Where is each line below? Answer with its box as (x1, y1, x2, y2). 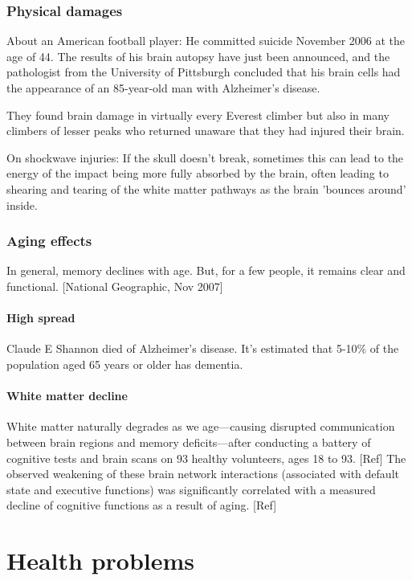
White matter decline (6, 387, 128, 404)
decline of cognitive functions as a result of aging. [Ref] (6, 497, 277, 513)
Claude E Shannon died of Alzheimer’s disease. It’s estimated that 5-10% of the (6, 340, 399, 357)
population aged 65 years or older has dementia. (6, 355, 243, 372)
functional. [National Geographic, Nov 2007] (6, 277, 223, 294)
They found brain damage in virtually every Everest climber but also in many (6, 106, 390, 123)
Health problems (6, 544, 195, 577)
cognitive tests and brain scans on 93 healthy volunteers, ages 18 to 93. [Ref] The (6, 449, 406, 466)
